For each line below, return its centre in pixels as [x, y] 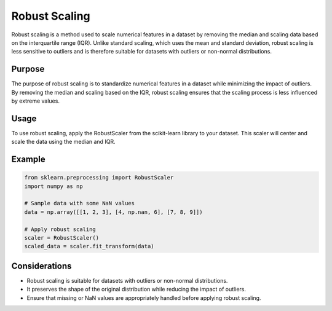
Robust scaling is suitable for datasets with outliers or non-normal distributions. [127, 280]
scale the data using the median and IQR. [64, 142]
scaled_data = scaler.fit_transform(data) [89, 246]
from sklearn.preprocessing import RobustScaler [99, 178]
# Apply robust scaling [60, 229]
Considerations [41, 266]
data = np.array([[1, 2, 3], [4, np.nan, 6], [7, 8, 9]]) [113, 212]
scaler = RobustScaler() [62, 238]
